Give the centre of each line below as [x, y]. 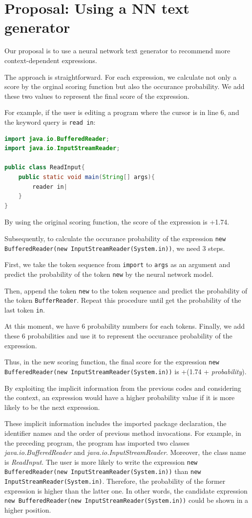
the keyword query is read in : [50, 122]
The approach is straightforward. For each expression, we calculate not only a [121, 77]
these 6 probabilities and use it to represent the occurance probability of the [118, 336]
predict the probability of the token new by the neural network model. [109, 274]
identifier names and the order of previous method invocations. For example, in [123, 433]
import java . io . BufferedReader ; [57, 139]
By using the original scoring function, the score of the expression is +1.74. [117, 222]
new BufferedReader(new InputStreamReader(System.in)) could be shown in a [126, 500]
